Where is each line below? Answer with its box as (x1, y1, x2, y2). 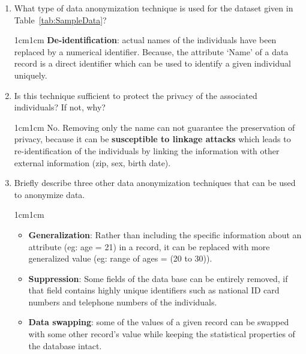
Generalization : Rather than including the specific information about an (28, 228, 302, 241)
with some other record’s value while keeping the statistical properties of (28, 328, 295, 340)
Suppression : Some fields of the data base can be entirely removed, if (28, 272, 288, 284)
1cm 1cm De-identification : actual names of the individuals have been (14, 34, 277, 46)
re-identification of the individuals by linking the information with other (14, 144, 280, 157)
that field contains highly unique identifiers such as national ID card (28, 284, 280, 296)
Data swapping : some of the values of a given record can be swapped (28, 316, 289, 328)
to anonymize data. (14, 188, 85, 200)
